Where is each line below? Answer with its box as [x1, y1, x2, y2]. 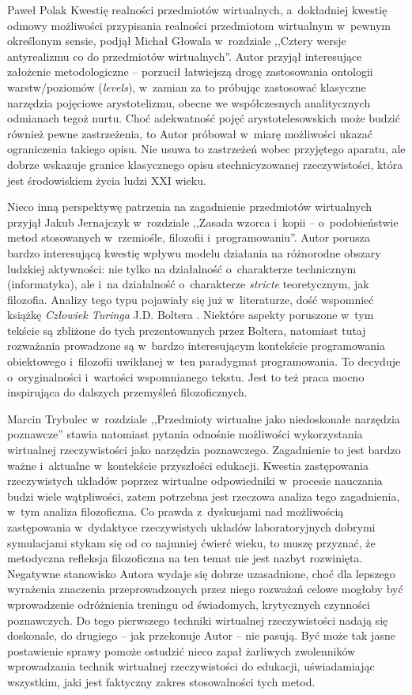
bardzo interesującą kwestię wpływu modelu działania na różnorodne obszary [7, 244, 381, 261]
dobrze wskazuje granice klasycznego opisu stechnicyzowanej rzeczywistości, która [7, 156, 403, 172]
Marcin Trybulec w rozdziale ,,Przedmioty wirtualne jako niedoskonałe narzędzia [7, 410, 400, 426]
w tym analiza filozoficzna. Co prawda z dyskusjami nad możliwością [7, 503, 344, 520]
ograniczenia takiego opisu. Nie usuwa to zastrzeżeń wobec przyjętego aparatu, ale [7, 141, 406, 157]
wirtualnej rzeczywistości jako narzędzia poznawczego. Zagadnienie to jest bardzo [7, 441, 401, 458]
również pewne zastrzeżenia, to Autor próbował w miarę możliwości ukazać [7, 125, 372, 141]
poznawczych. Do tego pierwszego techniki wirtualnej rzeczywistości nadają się [7, 611, 388, 628]
